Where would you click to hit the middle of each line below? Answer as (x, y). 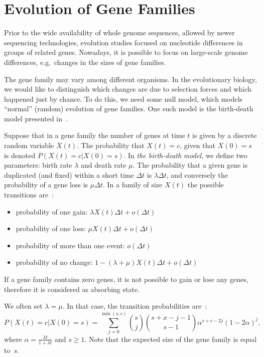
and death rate (104, 165)
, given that (197, 145)
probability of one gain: (52, 211)
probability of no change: (54, 262)
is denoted (20, 155)
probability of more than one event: (70, 245)
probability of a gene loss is (46, 185)
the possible (206, 185)
